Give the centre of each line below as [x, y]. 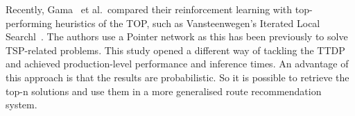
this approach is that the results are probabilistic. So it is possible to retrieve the [177, 77]
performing [29, 23]
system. [21, 105]
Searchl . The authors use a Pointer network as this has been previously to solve [177, 36]
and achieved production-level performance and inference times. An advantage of [177, 64]
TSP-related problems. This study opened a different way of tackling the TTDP [175, 50]
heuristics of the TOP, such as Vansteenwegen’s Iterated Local [188, 23]
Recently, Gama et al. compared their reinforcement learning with [149, 9]
